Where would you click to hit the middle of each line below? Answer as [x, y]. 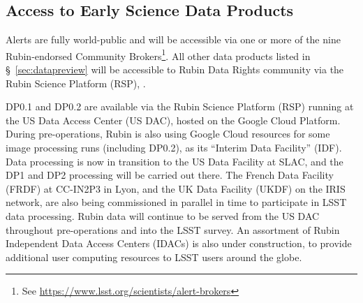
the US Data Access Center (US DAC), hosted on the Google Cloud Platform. [173, 120]
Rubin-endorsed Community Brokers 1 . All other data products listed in [158, 54]
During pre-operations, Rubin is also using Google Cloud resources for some [168, 134]
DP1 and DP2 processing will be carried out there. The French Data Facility [170, 175]
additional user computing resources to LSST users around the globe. [154, 257]
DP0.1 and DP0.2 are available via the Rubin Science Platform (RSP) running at [180, 106]
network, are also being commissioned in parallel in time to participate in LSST [176, 202]
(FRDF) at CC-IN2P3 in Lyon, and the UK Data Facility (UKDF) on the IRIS [176, 188]
